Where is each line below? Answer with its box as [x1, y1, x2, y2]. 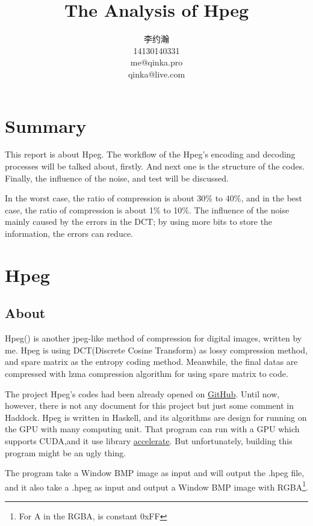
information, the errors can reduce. [5, 227, 134, 239]
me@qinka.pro [130, 56, 183, 69]
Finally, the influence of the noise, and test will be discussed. [5, 171, 229, 184]
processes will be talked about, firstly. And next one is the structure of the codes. [5, 160, 305, 173]
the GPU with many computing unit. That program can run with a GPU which [5, 423, 300, 435]
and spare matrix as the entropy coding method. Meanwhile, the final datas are [5, 355, 298, 368]
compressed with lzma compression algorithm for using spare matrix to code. [5, 367, 288, 379]
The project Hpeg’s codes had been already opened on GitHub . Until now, [5, 387, 280, 400]
